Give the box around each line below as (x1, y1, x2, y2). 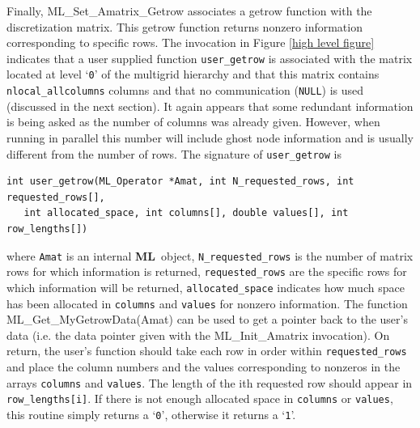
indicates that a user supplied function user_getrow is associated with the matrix (6, 49, 413, 66)
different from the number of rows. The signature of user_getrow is (6, 145, 342, 162)
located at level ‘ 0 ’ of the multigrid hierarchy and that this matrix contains (6, 66, 380, 83)
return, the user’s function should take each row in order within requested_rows (6, 342, 407, 359)
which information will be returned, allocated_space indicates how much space (6, 278, 405, 295)
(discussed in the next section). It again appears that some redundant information (6, 97, 414, 114)
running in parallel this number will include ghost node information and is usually (6, 129, 414, 146)
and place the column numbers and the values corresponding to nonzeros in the (6, 358, 401, 375)
